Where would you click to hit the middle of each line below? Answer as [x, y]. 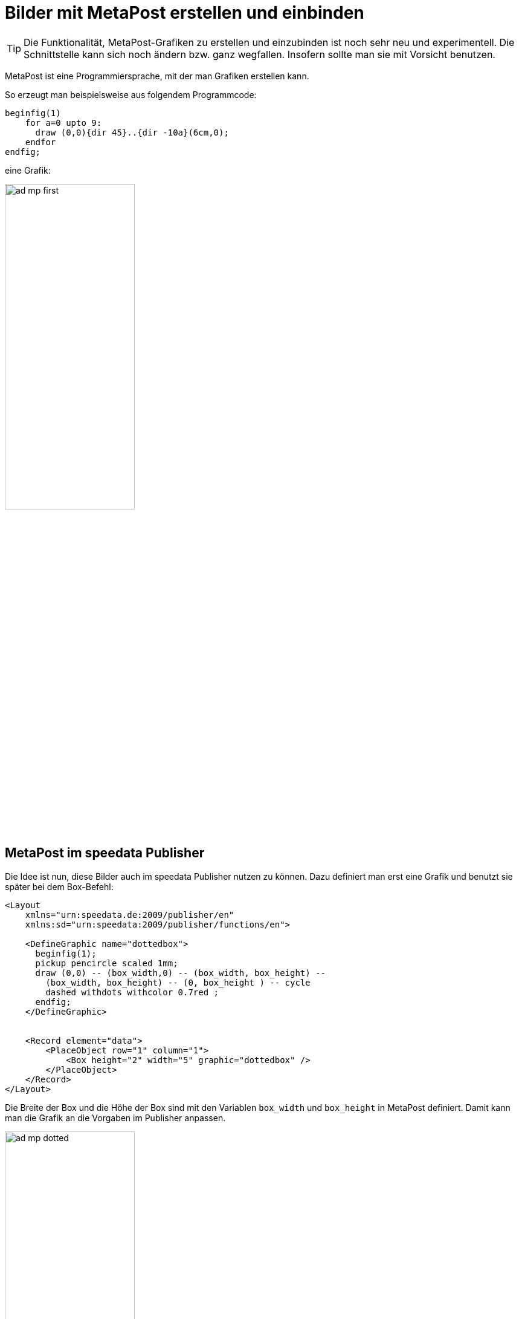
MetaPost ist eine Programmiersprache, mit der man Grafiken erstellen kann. [157, 76]
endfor [40, 142]
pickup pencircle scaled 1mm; [107, 963]
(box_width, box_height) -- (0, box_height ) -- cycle [178, 982]
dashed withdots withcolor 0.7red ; [132, 992]
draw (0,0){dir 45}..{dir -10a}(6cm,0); [132, 132]
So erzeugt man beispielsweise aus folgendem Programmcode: [131, 94]
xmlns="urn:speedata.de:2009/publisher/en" [130, 915]
